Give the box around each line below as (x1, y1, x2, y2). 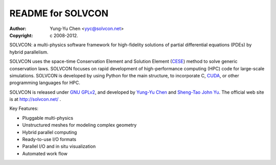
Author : (9, 25, 27, 32)
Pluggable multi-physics (22, 115, 74, 121)
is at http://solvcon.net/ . (9, 96, 61, 102)
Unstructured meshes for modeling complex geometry (22, 122, 137, 128)
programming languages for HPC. (9, 79, 80, 86)
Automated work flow (22, 150, 67, 156)
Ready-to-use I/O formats (22, 136, 77, 143)
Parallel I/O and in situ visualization (22, 143, 96, 150)
